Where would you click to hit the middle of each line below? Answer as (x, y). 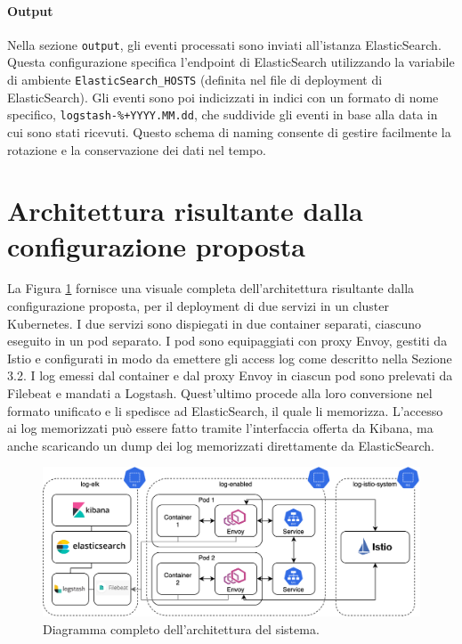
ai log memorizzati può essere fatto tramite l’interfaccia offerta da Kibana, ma (220, 428)
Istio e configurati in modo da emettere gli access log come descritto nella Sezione (230, 358)
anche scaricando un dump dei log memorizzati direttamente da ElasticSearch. (221, 445)
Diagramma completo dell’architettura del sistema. (181, 628)
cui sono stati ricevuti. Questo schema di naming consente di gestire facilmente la (229, 131)
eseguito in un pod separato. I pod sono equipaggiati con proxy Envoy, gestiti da (227, 341)
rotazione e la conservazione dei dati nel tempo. (137, 149)
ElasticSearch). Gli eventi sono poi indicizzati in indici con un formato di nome (223, 97)
